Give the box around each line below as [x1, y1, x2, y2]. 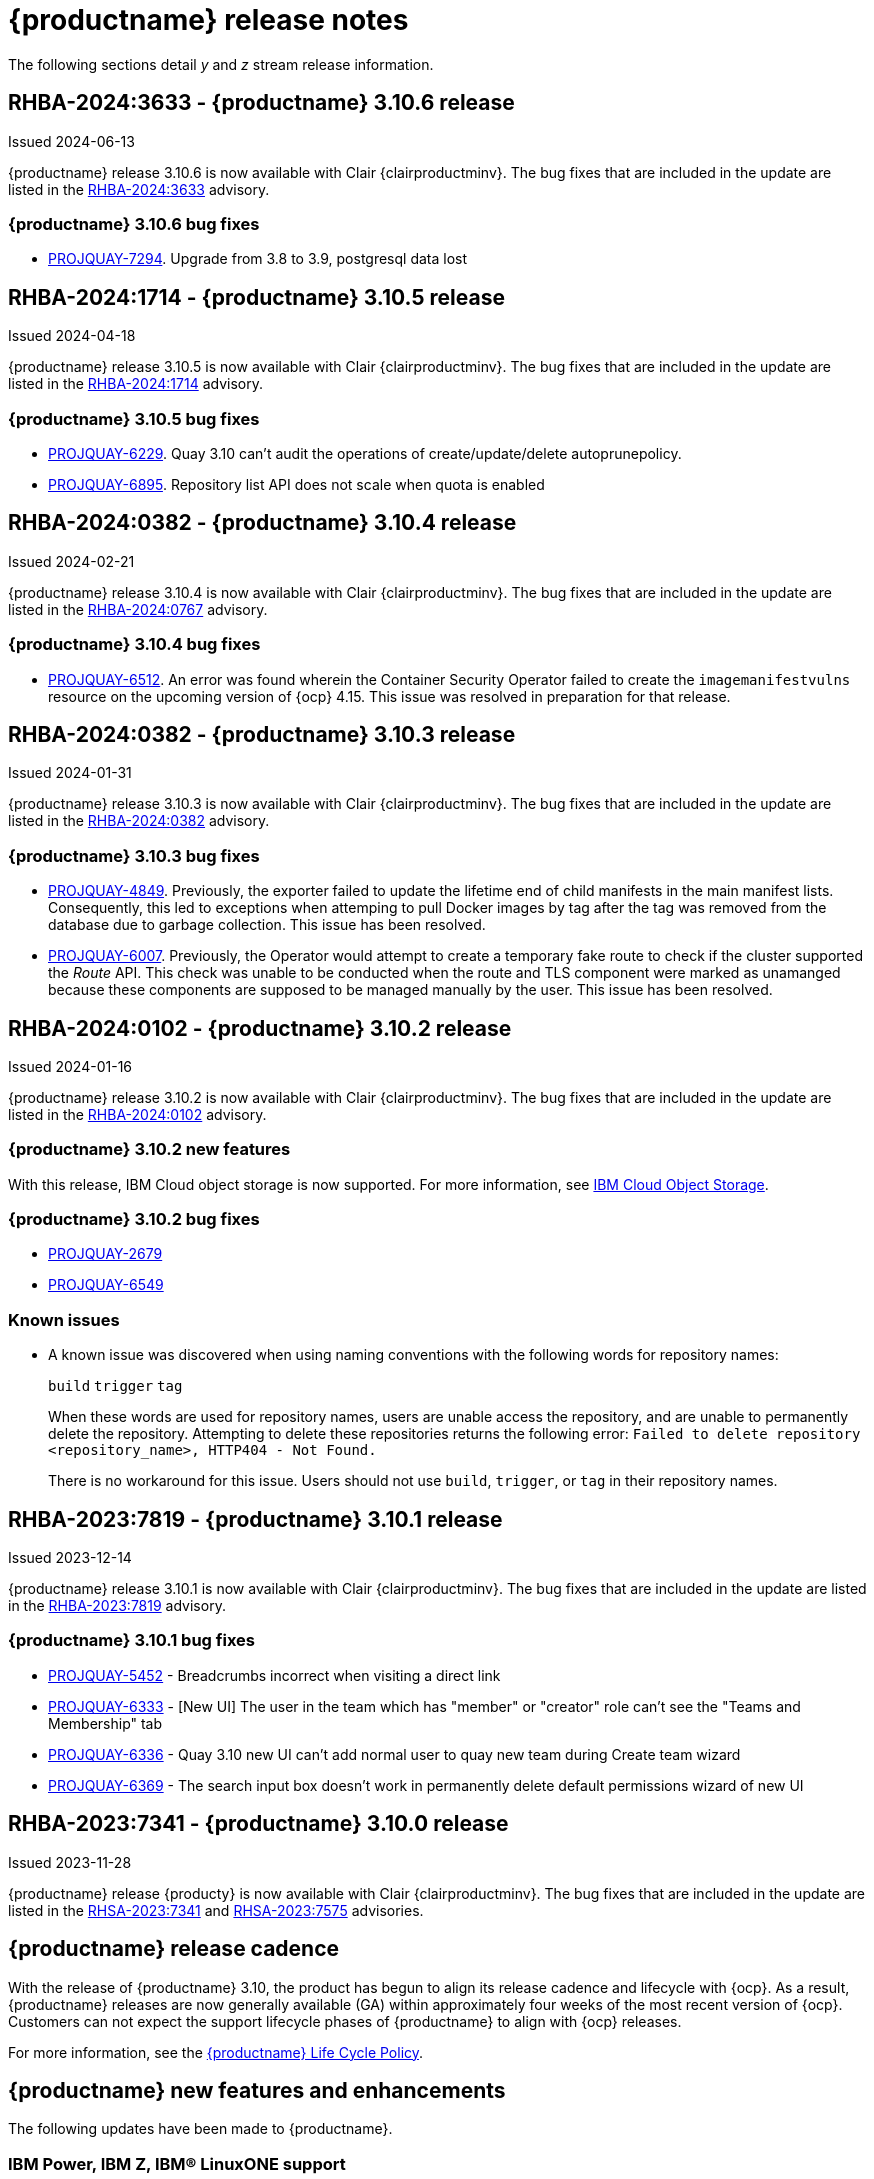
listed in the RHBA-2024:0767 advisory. [8, 600, 268, 618]
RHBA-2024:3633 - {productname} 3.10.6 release [8, 90, 515, 116]
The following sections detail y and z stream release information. [8, 55, 434, 73]
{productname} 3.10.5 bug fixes [8, 408, 260, 429]
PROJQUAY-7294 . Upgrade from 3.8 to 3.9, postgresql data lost [48, 250, 468, 268]
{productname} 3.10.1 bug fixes [8, 1630, 255, 1651]
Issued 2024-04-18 [8, 327, 136, 345]
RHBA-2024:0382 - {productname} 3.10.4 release [8, 510, 517, 536]
